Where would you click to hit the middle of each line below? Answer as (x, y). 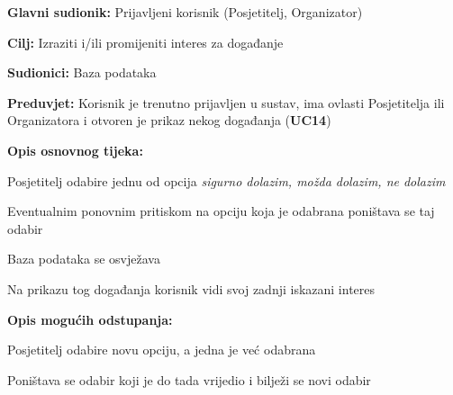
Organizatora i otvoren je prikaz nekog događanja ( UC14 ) (169, 120)
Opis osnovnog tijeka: (75, 150)
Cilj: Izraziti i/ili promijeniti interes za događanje (145, 42)
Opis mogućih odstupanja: (90, 319)
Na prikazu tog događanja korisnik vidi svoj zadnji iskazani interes (191, 288)
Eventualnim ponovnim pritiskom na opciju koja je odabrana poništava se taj (221, 211)
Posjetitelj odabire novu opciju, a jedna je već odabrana (162, 350)
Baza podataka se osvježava (84, 259)
